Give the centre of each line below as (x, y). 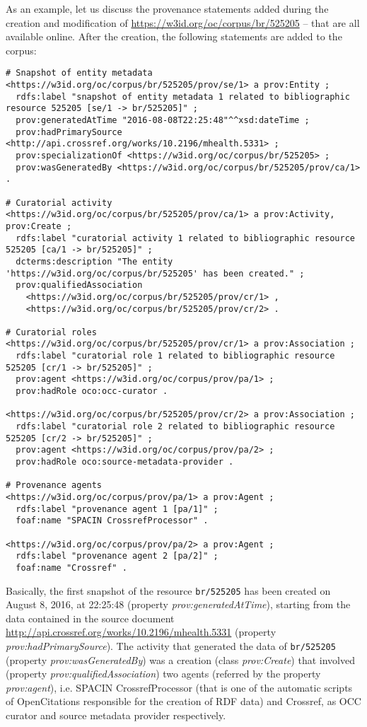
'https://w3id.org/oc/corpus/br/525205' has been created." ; (155, 273)
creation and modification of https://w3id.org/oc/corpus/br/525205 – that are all (183, 22)
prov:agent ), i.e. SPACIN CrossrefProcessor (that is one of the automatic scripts (179, 687)
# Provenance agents (54, 485)
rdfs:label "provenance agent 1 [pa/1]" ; (117, 509)
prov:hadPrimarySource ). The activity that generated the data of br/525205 (171, 646)
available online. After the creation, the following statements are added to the (174, 36)
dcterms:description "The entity (94, 261)
